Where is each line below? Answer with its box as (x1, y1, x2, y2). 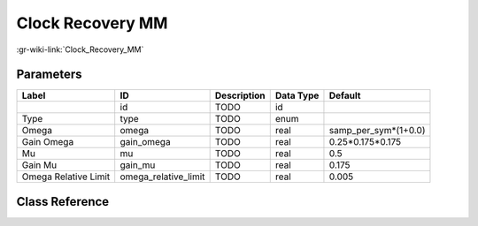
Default (328, 89, 361, 102)
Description (214, 89, 266, 102)
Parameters (16, 67, 82, 82)
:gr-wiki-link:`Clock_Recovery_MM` (16, 44, 144, 55)
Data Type (274, 89, 320, 102)
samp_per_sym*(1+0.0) (328, 124, 426, 137)
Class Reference (16, 194, 110, 209)
